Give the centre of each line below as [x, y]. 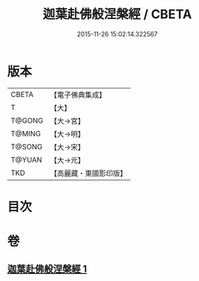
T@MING [26, 133]
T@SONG [27, 146]
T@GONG [27, 121]
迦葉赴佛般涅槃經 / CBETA [117, 14]
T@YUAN [27, 160]
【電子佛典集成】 [78, 95]
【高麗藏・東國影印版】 [88, 173]
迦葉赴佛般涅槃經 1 [47, 269]
